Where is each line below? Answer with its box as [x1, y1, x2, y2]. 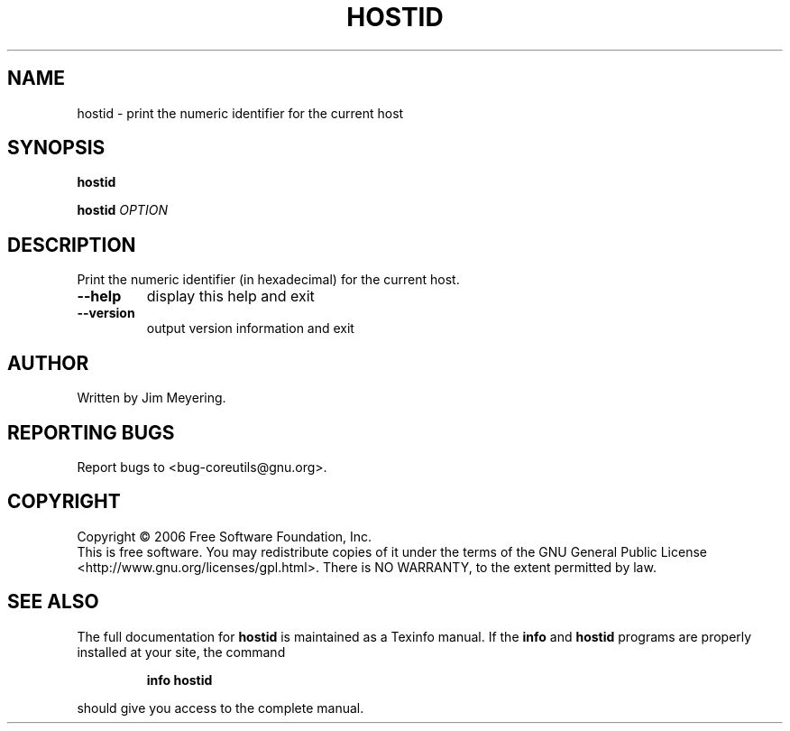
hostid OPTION [77, 202, 168, 218]
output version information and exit [146, 320, 354, 337]
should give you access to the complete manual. [77, 699, 364, 716]
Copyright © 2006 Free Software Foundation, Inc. [77, 528, 372, 544]
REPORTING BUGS [7, 421, 175, 444]
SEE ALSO [7, 590, 99, 614]
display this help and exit [146, 287, 315, 306]
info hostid [146, 671, 213, 688]
